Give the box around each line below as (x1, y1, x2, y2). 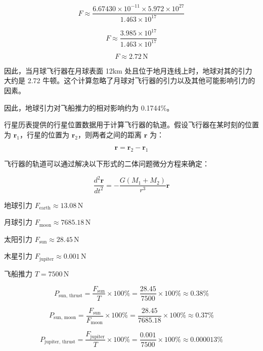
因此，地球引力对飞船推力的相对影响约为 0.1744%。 (4, 102, 174, 113)
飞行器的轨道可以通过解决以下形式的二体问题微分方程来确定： (4, 158, 209, 169)
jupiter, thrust (45, 339, 75, 345)
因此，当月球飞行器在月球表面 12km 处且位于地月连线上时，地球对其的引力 (4, 65, 252, 76)
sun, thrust (58, 293, 82, 299)
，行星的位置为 (20, 129, 69, 139)
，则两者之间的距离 (78, 129, 142, 139)
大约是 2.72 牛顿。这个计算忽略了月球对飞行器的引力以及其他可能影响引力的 (4, 75, 255, 86)
